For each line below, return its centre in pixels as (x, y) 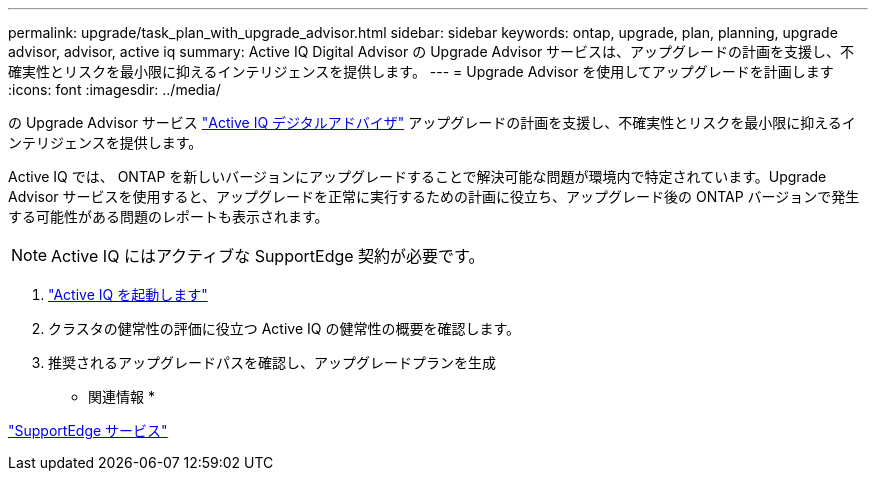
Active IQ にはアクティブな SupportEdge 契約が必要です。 (268, 256)
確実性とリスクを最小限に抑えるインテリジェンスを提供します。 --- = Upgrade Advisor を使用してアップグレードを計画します (421, 71)
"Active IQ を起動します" (128, 294)
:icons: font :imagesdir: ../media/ (114, 89)
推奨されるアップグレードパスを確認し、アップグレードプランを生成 (272, 362)
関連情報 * (121, 396)
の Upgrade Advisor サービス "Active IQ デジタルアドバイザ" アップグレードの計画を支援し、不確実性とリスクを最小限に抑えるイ (432, 122)
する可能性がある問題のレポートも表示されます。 (168, 216)
